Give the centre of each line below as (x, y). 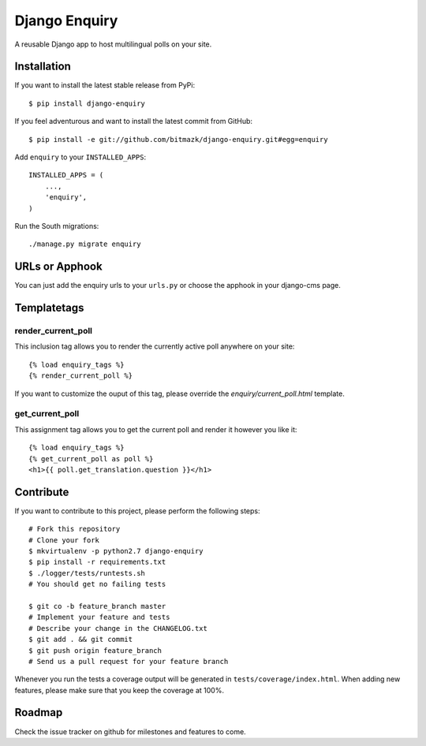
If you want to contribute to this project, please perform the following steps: (137, 511)
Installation (43, 67)
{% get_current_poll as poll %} (91, 459)
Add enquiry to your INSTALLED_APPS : (80, 157)
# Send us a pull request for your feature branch (129, 661)
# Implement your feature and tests (99, 617)
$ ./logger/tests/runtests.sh (87, 573)
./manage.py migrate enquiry (85, 244)
